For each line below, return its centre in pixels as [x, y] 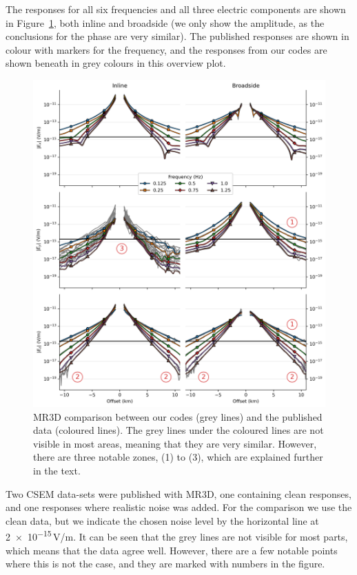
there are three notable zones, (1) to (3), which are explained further [178, 457]
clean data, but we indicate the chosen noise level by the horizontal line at [162, 520]
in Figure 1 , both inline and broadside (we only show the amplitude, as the [165, 22]
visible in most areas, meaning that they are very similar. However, [175, 443]
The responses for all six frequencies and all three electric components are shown [176, 9]
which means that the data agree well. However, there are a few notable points [172, 550]
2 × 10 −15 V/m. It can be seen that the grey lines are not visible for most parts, [177, 535]
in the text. [57, 470]
